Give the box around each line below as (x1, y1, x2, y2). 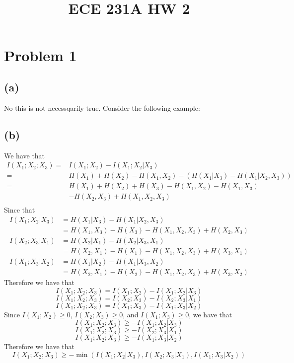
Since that (4, 205, 35, 215)
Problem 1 (4, 45, 77, 66)
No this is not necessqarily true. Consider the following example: (4, 102, 200, 113)
